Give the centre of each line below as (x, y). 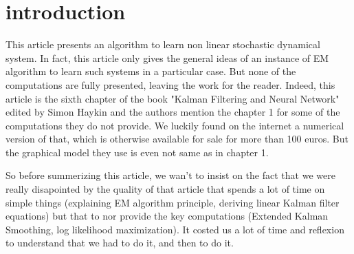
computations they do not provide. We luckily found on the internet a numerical (175, 125)
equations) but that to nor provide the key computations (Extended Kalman (167, 216)
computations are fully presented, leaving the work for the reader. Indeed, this (170, 84)
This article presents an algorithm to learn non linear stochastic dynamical (163, 44)
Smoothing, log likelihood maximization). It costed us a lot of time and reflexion (175, 229)
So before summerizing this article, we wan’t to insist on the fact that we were (170, 175)
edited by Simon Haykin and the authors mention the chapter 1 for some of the (173, 112)
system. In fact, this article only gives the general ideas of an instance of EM (167, 57)
